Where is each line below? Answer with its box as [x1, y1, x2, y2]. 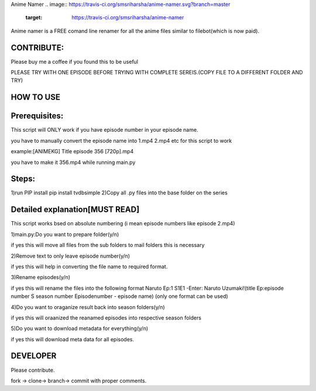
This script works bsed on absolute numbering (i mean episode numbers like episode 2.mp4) [11, 220, 235, 227]
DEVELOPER [11, 351, 57, 361]
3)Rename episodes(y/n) [11, 274, 70, 281]
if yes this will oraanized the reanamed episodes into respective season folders [11, 314, 202, 321]
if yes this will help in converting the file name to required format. [11, 263, 168, 270]
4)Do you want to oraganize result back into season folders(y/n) [11, 303, 165, 310]
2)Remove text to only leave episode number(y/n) [11, 252, 130, 259]
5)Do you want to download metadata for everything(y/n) [11, 325, 149, 332]
